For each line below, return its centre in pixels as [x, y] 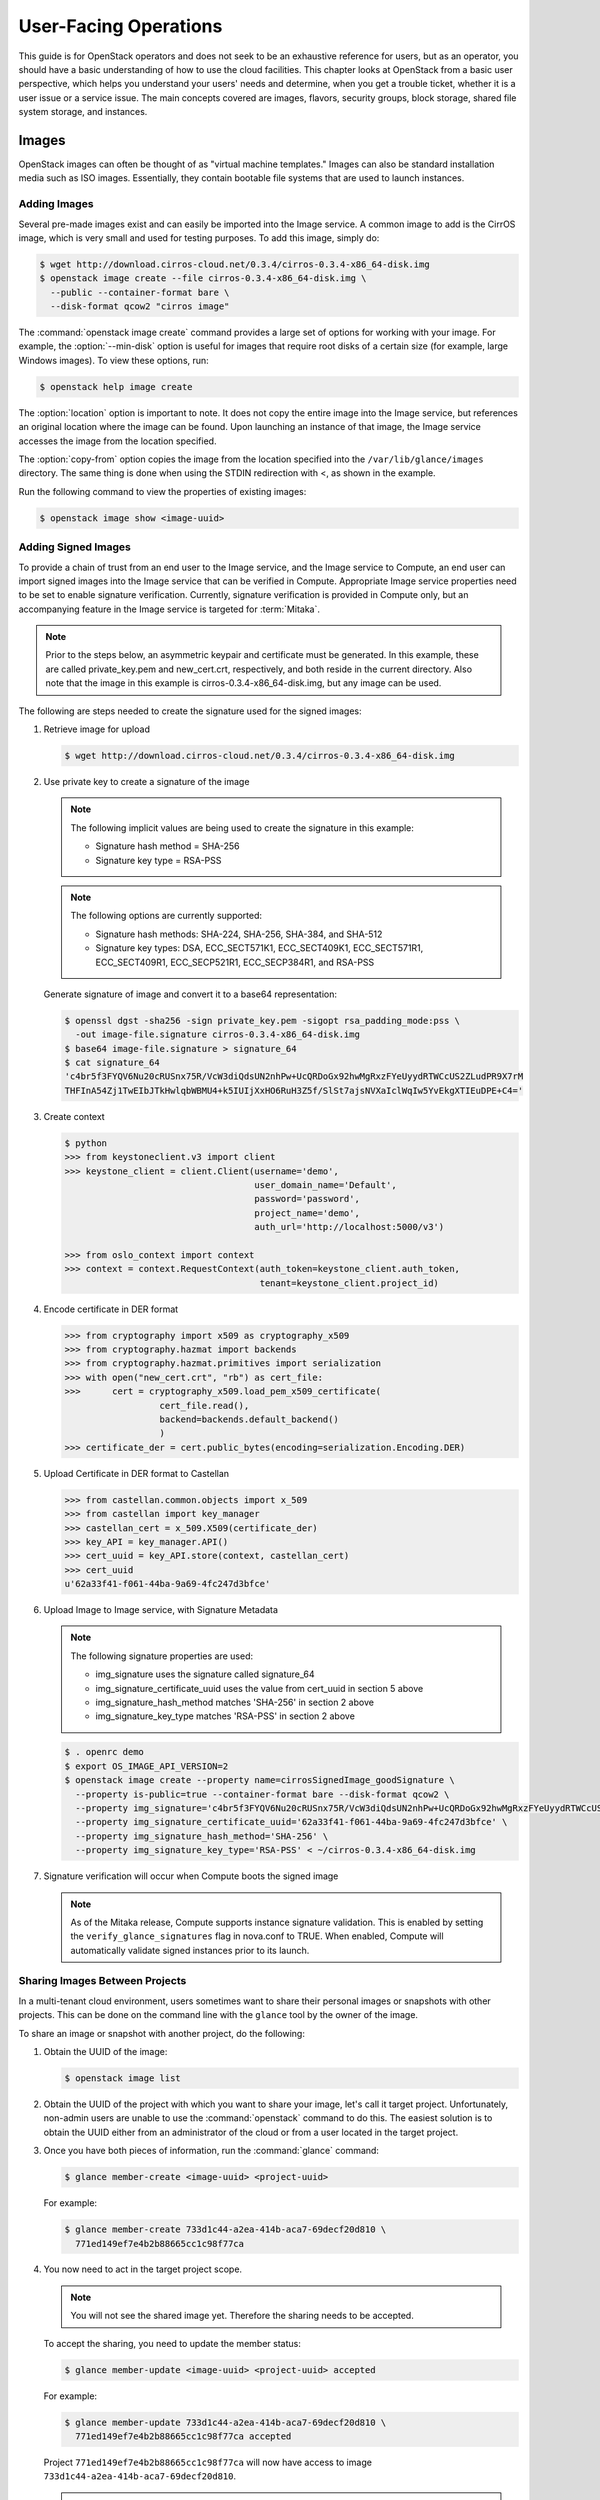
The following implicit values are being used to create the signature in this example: [242, 827]
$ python [86, 1143]
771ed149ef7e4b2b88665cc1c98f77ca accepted [183, 2436]
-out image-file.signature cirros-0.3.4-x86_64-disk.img [217, 1034]
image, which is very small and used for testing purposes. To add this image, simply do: [199, 237]
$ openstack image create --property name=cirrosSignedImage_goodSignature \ [259, 1780]
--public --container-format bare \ [140, 292]
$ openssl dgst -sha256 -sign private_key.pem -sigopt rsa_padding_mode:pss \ [262, 1020]
